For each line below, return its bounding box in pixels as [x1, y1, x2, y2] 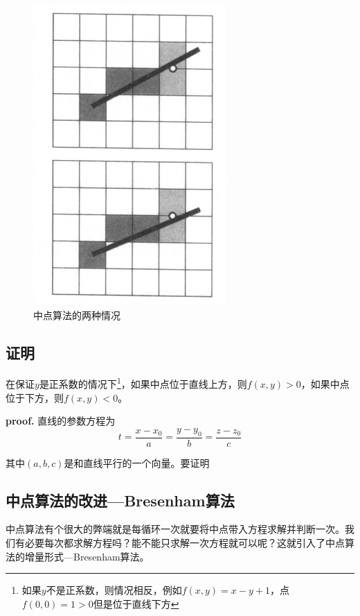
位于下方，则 [6, 390, 64, 404]
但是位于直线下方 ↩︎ [93, 596, 179, 610]
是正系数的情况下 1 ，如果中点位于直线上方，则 [39, 375, 247, 391]
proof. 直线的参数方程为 [6, 413, 116, 428]
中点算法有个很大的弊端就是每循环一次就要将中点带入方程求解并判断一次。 [6, 522, 345, 536]
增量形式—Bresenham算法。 [24, 549, 150, 563]
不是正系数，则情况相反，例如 [46, 583, 182, 597]
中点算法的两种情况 [33, 307, 120, 322]
